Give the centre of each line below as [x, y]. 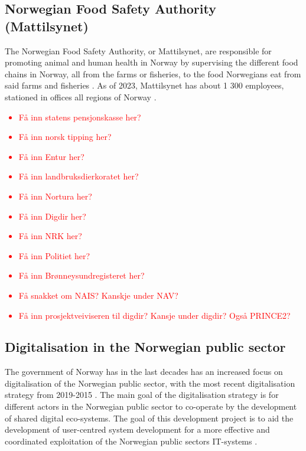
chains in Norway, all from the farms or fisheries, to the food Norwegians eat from [153, 73]
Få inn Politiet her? [54, 255]
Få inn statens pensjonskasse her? [80, 117]
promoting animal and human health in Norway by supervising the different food [152, 62]
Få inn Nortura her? [55, 196]
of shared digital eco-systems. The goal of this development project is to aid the [149, 418]
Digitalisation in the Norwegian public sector [145, 347]
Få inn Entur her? [51, 156]
